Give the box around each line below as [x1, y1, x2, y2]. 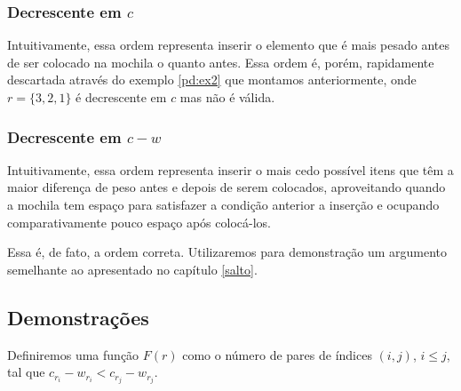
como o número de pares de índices [182, 345, 372, 363]
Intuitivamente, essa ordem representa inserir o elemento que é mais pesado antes [7, 36, 450, 54]
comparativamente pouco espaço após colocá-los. [7, 212, 271, 231]
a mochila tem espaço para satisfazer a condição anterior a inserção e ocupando [7, 195, 440, 213]
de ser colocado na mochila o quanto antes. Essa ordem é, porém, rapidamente [7, 52, 434, 71]
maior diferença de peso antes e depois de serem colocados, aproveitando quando [7, 178, 446, 196]
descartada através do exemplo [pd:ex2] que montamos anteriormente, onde [7, 70, 417, 89]
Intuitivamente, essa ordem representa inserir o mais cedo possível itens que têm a [7, 160, 454, 179]
